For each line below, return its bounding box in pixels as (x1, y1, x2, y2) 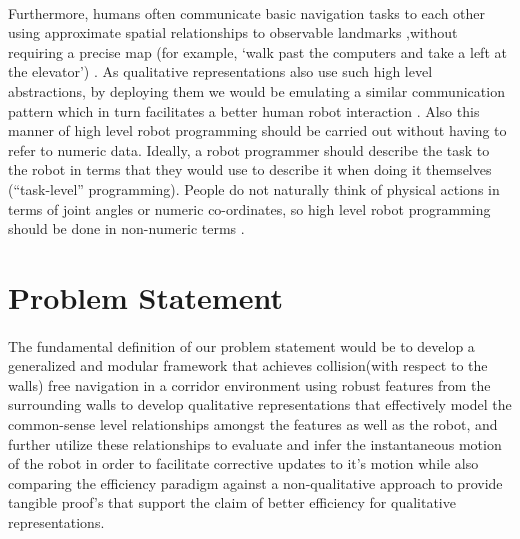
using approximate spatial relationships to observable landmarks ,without (8, 22, 458, 43)
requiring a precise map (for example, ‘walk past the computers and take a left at (8, 41, 507, 62)
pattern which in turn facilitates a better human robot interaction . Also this (8, 100, 480, 121)
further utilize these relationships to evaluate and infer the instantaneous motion (8, 433, 502, 454)
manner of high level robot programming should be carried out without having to (8, 120, 507, 141)
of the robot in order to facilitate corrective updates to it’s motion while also (8, 453, 479, 474)
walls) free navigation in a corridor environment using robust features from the (8, 374, 491, 395)
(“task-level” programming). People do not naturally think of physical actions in (8, 178, 500, 199)
